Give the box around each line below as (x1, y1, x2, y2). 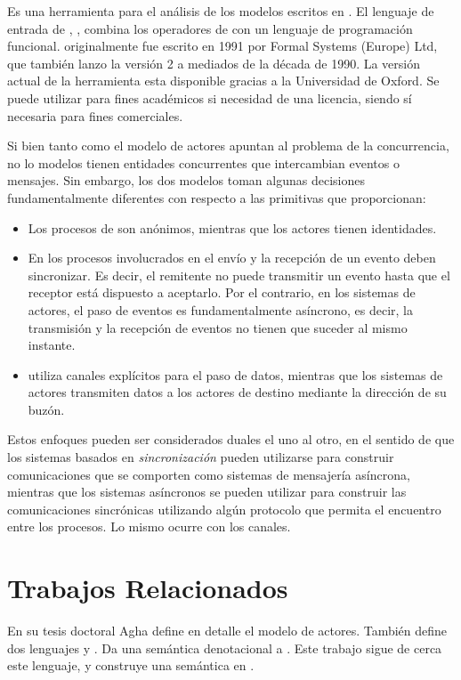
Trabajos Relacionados (7, 570, 288, 606)
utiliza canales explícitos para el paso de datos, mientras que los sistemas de (28, 365, 443, 384)
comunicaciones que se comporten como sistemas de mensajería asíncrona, (7, 465, 410, 483)
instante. (28, 336, 76, 354)
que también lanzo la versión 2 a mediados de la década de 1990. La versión (7, 53, 421, 72)
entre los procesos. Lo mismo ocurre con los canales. (7, 517, 291, 536)
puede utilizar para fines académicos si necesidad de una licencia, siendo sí (7, 88, 412, 107)
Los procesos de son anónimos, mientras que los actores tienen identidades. (28, 218, 437, 237)
